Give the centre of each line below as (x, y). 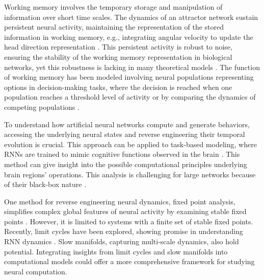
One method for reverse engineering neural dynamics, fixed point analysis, (120, 201)
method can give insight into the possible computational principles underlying (126, 164)
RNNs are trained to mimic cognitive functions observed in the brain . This (122, 154)
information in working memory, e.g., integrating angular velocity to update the (129, 37)
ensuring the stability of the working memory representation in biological (118, 56)
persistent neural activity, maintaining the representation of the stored (114, 27)
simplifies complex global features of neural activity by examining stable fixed (125, 211)
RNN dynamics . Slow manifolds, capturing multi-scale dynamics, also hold (122, 241)
